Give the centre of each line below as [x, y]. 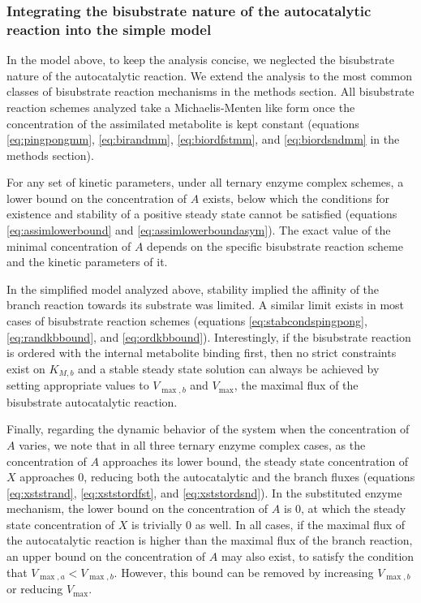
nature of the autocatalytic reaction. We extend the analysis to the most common [210, 75]
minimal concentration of [69, 246]
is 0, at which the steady [345, 508]
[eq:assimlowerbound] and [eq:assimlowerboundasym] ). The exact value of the [199, 230]
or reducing [35, 589]
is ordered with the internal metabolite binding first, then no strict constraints [202, 353]
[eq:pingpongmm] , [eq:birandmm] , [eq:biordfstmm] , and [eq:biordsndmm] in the [203, 139]
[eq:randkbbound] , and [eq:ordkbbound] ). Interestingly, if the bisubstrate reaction [209, 336]
